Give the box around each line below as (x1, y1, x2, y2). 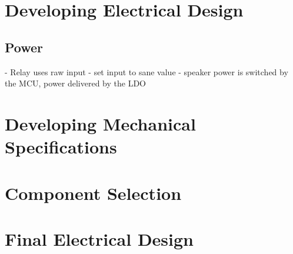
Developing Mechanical (5, 111, 196, 135)
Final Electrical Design (5, 226, 194, 250)
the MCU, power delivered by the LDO (5, 77, 146, 89)
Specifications (5, 135, 117, 159)
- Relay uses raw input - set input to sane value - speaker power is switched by (5, 65, 288, 78)
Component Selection (5, 181, 182, 205)
